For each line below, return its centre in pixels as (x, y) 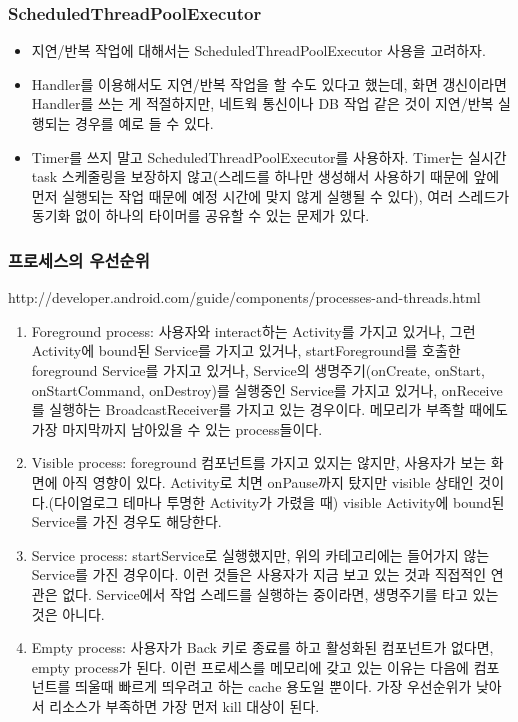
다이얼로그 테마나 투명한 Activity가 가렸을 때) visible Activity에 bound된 (279, 501)
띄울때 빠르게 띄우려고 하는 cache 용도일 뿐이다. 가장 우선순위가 (273, 686)
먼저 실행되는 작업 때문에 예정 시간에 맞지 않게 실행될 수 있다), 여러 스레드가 (270, 195)
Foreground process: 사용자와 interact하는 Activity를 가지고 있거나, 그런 (253, 330)
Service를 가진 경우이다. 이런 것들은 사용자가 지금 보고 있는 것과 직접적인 (259, 574)
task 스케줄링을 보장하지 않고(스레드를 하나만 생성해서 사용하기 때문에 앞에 (265, 176)
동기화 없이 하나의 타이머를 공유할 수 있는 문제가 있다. (200, 215)
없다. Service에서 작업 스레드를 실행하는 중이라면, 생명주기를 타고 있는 (280, 593)
